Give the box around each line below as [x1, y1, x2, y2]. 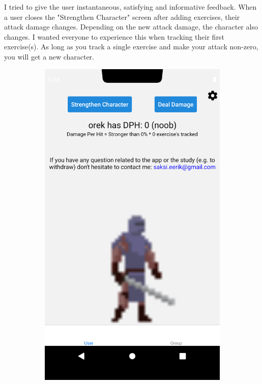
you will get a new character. [4, 51, 95, 62]
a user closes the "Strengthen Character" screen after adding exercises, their [4, 11, 240, 22]
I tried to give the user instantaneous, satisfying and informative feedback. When [4, 2, 257, 12]
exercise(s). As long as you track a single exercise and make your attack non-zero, [4, 41, 258, 52]
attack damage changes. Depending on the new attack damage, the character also [4, 21, 258, 32]
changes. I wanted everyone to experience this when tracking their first [4, 31, 224, 42]
